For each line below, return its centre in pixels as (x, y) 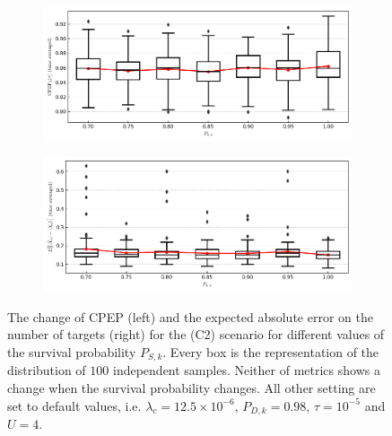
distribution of (47, 370)
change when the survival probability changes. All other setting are (192, 387)
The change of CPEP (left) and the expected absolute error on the (190, 316)
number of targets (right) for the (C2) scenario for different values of (196, 334)
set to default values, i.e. (74, 405)
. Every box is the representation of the (271, 351)
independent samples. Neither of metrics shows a (246, 370)
